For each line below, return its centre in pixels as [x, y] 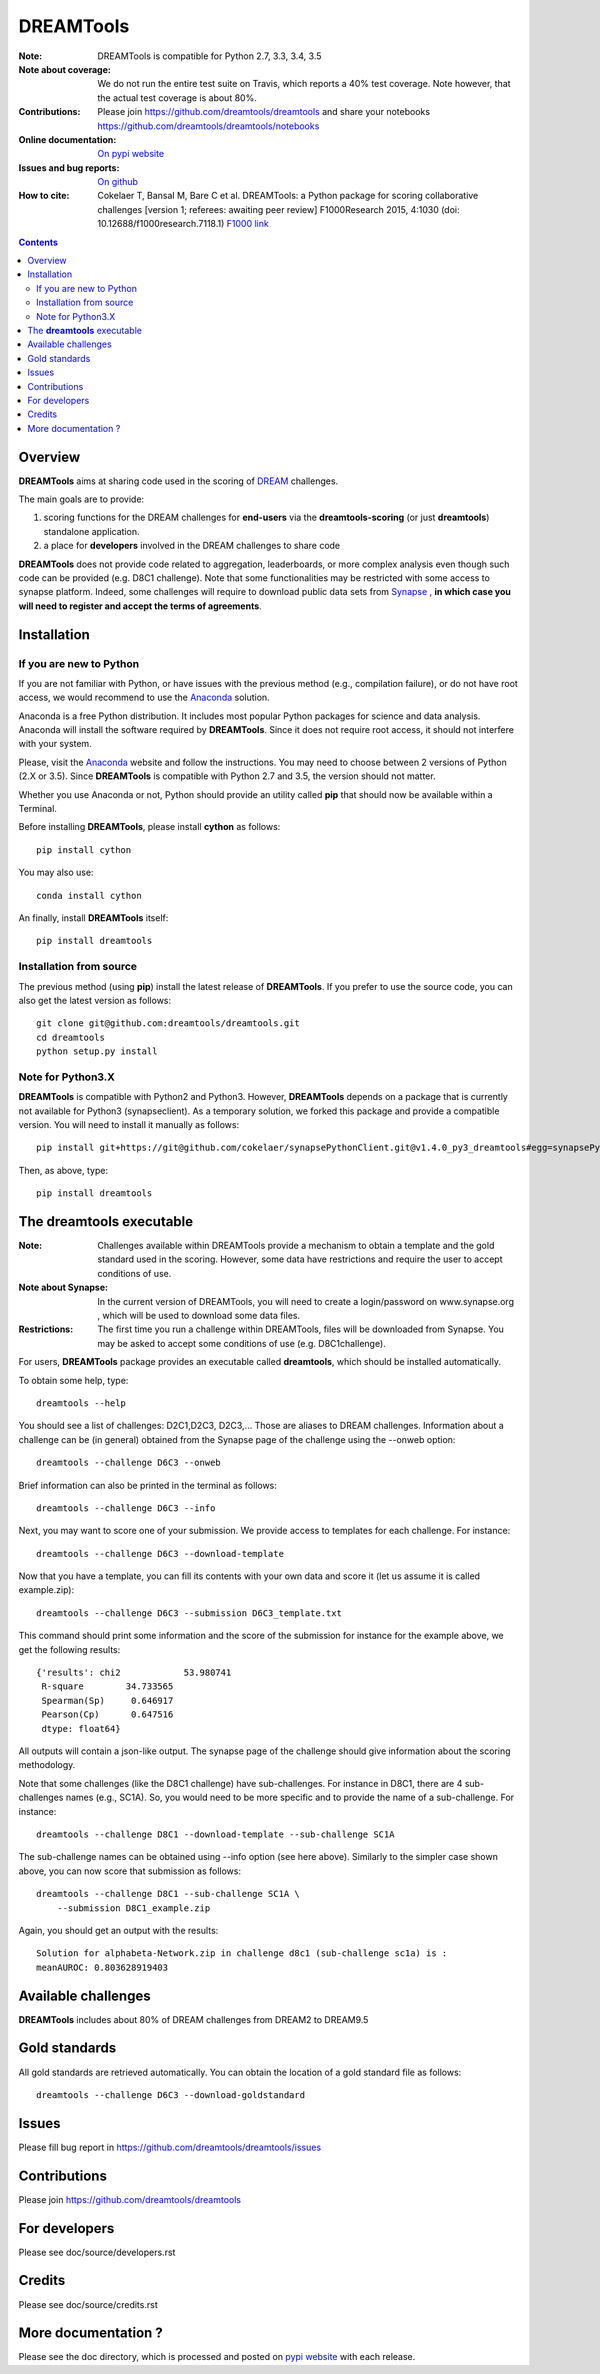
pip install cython [84, 849]
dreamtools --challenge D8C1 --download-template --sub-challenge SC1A [215, 1834]
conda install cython [89, 895]
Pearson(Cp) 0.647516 [107, 1714]
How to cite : [44, 196]
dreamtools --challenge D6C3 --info [126, 1508]
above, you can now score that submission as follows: [130, 1871]
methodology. [47, 1765]
